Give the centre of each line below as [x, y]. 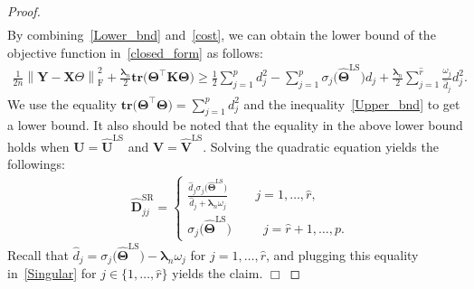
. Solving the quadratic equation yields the [321, 146]
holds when [38, 146]
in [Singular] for [52, 273]
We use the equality [62, 103]
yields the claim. [218, 273]
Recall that [38, 254]
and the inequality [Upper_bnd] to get [352, 103]
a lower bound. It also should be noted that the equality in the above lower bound [235, 125]
